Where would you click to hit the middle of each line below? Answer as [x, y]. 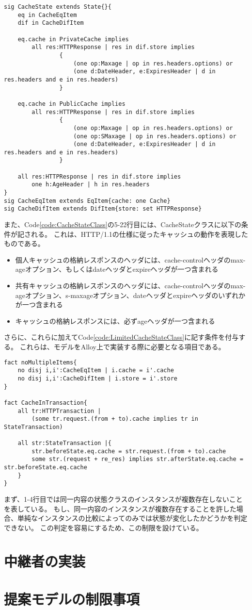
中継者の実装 [45, 561]
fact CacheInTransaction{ [46, 403]
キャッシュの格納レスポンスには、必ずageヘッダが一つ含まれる [115, 321]
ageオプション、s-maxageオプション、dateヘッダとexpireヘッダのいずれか [130, 295]
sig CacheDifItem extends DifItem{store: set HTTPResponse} [103, 209]
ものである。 [24, 243]
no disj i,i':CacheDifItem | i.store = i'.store [97, 378]
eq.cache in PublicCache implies [71, 104]
